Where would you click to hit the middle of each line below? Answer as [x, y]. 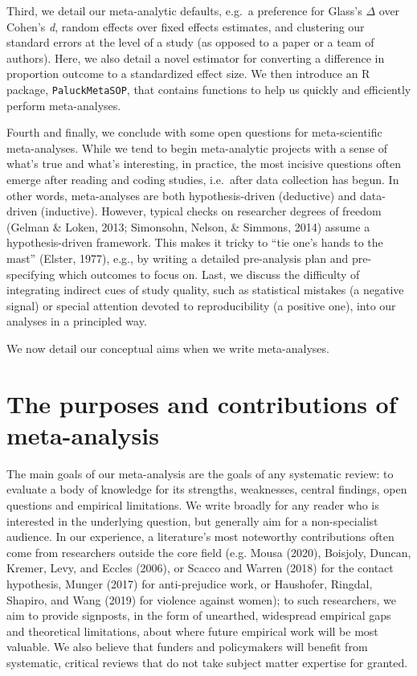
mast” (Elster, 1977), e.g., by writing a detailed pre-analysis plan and [178, 258]
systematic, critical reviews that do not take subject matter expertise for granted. [207, 662]
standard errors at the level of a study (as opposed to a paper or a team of [190, 42]
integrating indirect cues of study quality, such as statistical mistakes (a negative [205, 290]
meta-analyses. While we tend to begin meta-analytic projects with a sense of [197, 147]
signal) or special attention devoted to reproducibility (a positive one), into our [201, 305]
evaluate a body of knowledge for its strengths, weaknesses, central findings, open [207, 489]
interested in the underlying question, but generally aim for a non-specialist [192, 520]
